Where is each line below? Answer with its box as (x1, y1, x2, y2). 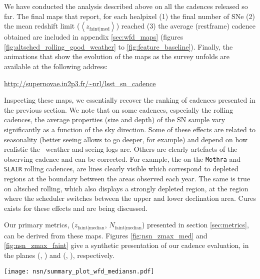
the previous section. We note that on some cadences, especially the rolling (4, 104, 233, 115)
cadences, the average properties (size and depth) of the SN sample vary (4, 114, 225, 125)
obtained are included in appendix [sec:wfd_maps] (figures (4, 32, 183, 42)
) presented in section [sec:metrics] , (141, 219, 249, 230)
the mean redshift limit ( (4, 21, 80, 31)
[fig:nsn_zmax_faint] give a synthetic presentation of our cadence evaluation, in (4, 240, 249, 250)
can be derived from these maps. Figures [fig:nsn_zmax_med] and (4, 230, 207, 240)
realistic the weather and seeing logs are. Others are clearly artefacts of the (4, 144, 237, 154)
